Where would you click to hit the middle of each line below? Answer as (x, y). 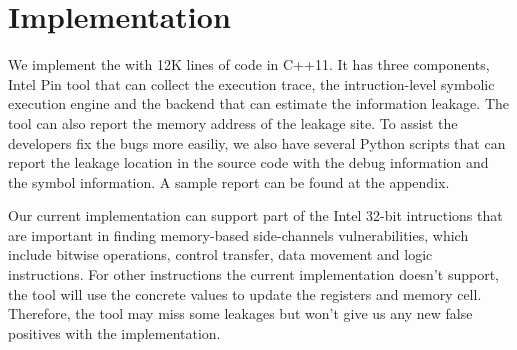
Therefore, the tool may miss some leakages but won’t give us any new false (240, 313)
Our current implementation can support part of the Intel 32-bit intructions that (255, 215)
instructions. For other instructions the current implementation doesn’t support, (253, 274)
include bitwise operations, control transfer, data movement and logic (220, 254)
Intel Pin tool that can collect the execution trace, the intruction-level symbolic (251, 83)
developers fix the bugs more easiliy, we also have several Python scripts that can (257, 142)
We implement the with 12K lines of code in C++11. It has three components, (249, 64)
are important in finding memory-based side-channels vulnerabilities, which (238, 234)
